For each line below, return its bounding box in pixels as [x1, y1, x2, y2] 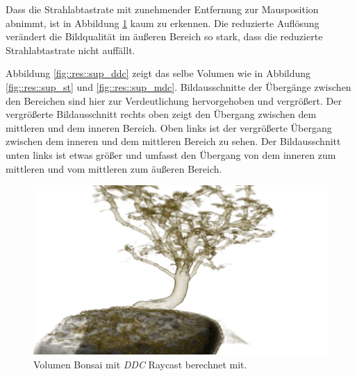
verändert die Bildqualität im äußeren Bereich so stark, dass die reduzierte [6, 29, 323, 44]
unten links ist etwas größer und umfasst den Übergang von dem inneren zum [6, 147, 336, 162]
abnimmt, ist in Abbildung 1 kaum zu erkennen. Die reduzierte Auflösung [6, 15, 319, 30]
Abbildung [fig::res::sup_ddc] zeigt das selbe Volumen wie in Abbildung [6, 66, 311, 80]
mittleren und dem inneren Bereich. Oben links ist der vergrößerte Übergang [6, 120, 332, 135]
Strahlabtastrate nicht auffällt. [6, 42, 135, 57]
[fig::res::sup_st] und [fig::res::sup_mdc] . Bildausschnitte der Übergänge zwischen [6, 79, 351, 94]
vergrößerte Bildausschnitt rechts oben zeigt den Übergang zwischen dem [6, 107, 317, 121]
